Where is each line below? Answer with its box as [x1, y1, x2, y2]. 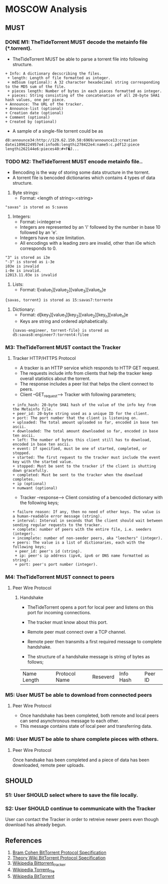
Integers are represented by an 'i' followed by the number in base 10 [19, 224, 161, 230]
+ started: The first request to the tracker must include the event [12, 455, 161, 460]
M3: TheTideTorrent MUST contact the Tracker [5, 344, 121, 351]
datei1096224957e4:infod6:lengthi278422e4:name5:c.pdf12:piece [5, 142, 140, 147]
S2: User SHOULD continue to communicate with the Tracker [5, 805, 156, 812]
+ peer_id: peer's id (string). [14, 549, 82, 554]
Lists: [12, 281, 24, 287]
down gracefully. [12, 468, 49, 473]
